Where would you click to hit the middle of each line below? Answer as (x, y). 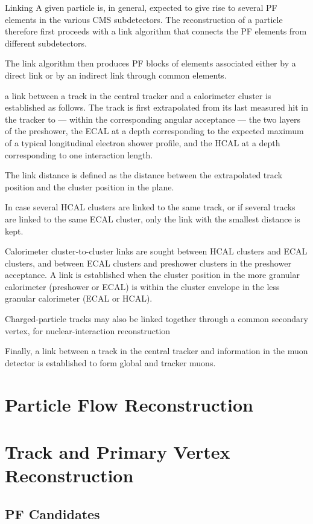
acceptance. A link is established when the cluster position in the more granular (152, 275)
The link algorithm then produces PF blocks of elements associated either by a (150, 63)
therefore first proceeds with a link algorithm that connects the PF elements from (156, 31)
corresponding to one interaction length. (79, 154)
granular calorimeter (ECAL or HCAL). (79, 298)
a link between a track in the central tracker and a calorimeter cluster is (138, 95)
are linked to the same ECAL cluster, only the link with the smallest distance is (153, 218)
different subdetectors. (46, 43)
